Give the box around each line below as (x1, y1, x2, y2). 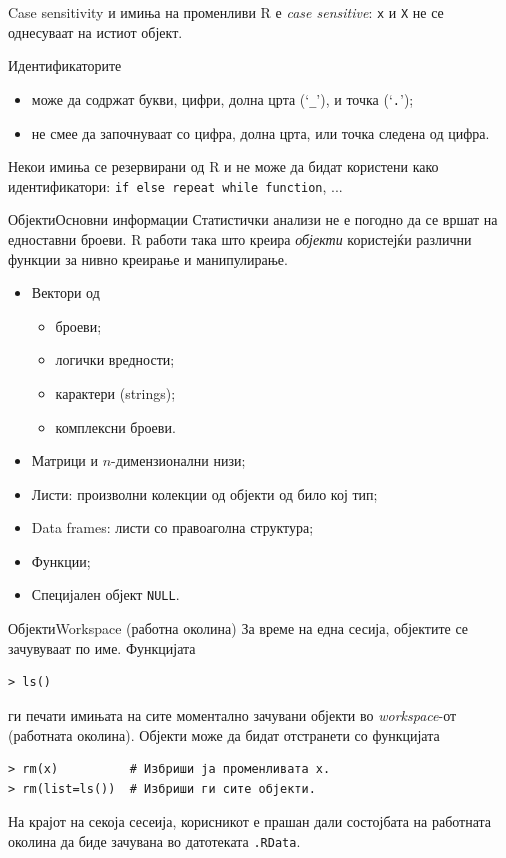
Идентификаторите (8, 55, 122, 76)
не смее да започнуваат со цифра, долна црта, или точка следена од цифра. (31, 122, 490, 143)
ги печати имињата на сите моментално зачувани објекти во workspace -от (8, 704, 457, 725)
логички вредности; (55, 349, 175, 370)
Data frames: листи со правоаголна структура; (31, 517, 314, 538)
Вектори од (31, 282, 100, 303)
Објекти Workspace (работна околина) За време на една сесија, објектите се (8, 618, 469, 639)
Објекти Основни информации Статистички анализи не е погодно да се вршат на (8, 209, 498, 230)
